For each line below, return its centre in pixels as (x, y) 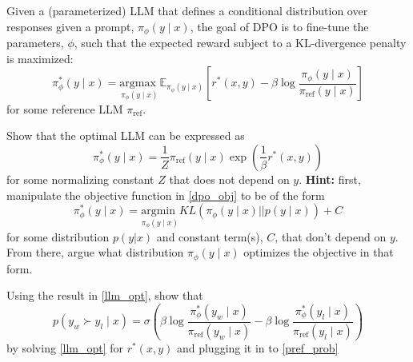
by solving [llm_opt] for (65, 347)
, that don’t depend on (331, 236)
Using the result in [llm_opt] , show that (105, 295)
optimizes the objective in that (319, 252)
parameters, (35, 43)
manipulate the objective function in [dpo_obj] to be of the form (166, 195)
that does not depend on (229, 179)
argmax (138, 84)
